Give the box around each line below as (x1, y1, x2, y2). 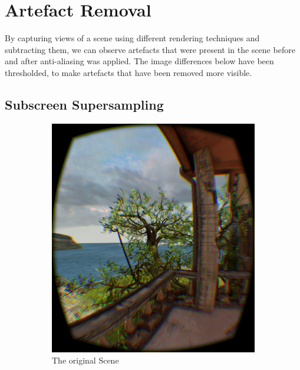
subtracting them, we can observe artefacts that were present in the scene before (5, 43, 295, 55)
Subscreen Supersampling (5, 95, 164, 113)
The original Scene (52, 354, 119, 366)
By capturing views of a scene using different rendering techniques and (5, 32, 260, 44)
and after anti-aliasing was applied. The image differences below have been (5, 55, 274, 67)
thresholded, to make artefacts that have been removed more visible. (5, 66, 252, 78)
